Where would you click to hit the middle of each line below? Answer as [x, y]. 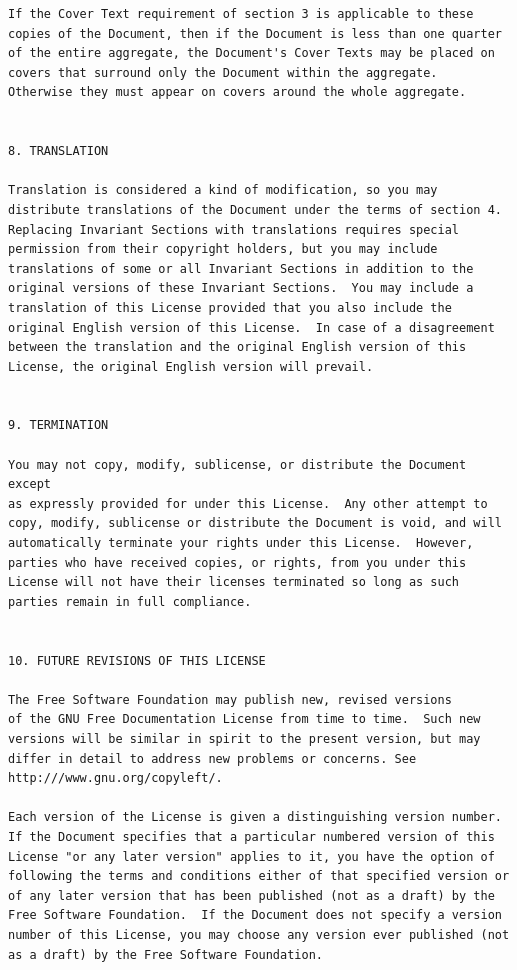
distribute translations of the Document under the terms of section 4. [255, 209]
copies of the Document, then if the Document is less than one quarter [255, 33]
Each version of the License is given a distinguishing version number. [255, 817]
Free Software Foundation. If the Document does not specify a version [255, 915]
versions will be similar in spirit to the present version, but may [244, 738]
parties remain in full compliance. [130, 601]
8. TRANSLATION [58, 151]
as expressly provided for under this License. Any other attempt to [248, 503]
